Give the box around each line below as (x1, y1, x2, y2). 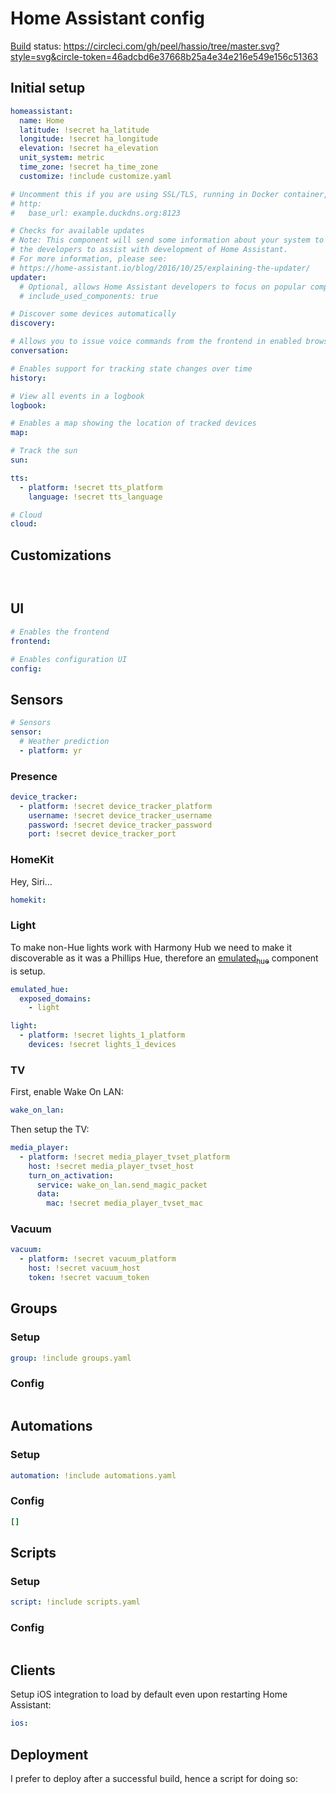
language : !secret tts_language (28, 492, 163, 502)
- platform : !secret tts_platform (19, 482, 163, 492)
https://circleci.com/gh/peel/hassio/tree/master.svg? (63, 40, 280, 52)
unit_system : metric (19, 153, 105, 163)
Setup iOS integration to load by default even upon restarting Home (10, 1688, 288, 1701)
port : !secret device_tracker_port (28, 829, 177, 839)
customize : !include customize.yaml (19, 171, 172, 181)
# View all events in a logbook (10, 391, 145, 401)
